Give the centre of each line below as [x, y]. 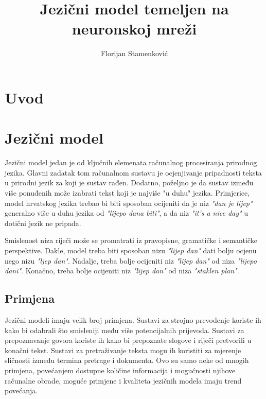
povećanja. [21, 391]
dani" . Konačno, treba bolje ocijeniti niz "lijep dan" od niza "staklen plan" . [122, 271]
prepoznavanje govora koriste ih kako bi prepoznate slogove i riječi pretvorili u [128, 340]
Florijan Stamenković [134, 53]
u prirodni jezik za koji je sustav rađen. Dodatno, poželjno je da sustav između [129, 183]
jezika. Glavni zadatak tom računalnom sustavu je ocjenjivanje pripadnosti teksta [133, 172]
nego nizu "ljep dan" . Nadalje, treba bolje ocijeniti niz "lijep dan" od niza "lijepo [131, 260]
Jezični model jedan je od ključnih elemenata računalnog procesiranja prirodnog [131, 162]
